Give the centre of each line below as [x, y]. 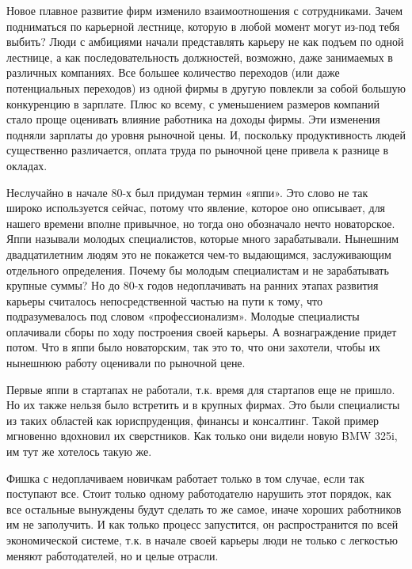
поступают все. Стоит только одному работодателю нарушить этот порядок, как [199, 493]
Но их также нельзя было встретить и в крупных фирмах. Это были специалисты [203, 405]
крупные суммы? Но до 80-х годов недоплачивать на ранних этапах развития [193, 285]
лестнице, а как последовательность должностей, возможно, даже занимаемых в [200, 57]
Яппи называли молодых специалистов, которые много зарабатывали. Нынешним [203, 239]
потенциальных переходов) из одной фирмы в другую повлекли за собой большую [206, 87]
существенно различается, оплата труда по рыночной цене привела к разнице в [198, 150]
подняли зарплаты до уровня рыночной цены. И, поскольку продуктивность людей [206, 134]
